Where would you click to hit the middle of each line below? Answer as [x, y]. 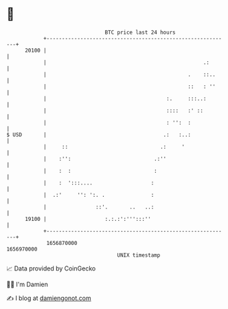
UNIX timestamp [139, 255]
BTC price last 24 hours [140, 32]
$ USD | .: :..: [99, 135]
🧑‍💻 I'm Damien [27, 284]
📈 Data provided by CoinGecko [51, 268]
